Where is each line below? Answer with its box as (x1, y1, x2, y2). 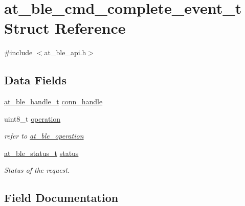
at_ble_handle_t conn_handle (4, 96, 103, 107)
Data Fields (4, 72, 67, 88)
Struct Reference (4, 17, 126, 38)
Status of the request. (4, 165, 70, 175)
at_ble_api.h (44, 47, 86, 58)
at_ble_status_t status (4, 147, 79, 158)
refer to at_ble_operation (4, 130, 84, 141)
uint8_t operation (4, 113, 61, 124)
